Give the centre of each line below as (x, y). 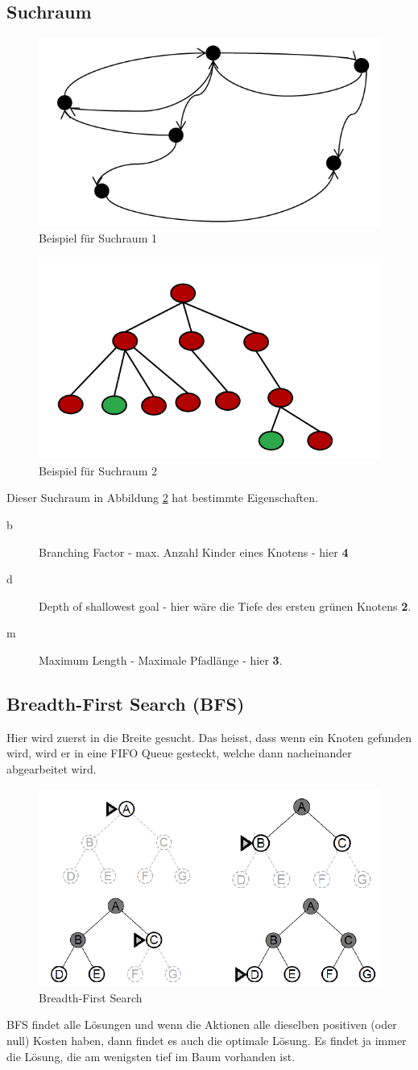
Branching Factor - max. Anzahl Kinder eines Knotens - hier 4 (194, 552)
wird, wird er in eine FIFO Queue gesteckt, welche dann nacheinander (179, 753)
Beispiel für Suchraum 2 (98, 470)
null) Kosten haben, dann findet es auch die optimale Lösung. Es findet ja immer (207, 1040)
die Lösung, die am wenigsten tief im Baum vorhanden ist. (151, 1056)
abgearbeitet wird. (52, 768)
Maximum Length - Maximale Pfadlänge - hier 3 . (161, 659)
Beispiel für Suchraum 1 (98, 238)
